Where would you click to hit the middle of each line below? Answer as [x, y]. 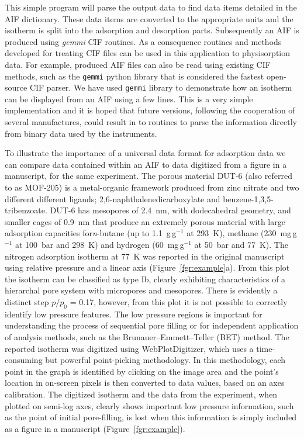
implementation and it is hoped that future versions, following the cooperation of [150, 110]
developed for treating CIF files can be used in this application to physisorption [148, 53]
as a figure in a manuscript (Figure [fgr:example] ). [95, 428]
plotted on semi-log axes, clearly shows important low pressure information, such [149, 405]
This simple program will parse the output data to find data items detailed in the [151, 7]
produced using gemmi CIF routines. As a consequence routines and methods [143, 41]
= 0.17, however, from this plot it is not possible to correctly [179, 301]
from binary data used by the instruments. [81, 133]
